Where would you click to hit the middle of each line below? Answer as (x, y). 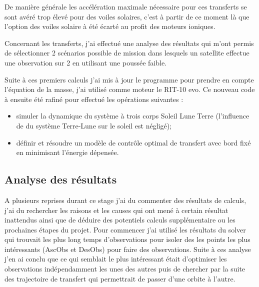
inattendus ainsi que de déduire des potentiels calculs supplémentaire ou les (120, 220)
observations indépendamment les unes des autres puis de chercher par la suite (125, 269)
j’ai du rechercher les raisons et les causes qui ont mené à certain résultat (116, 210)
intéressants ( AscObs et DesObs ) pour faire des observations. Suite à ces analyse (128, 249)
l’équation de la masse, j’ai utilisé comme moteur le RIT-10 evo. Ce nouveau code (130, 89)
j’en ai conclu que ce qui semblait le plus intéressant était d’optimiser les (116, 259)
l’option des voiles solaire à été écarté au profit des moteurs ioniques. (110, 26)
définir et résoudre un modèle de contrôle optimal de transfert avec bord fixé (133, 142)
